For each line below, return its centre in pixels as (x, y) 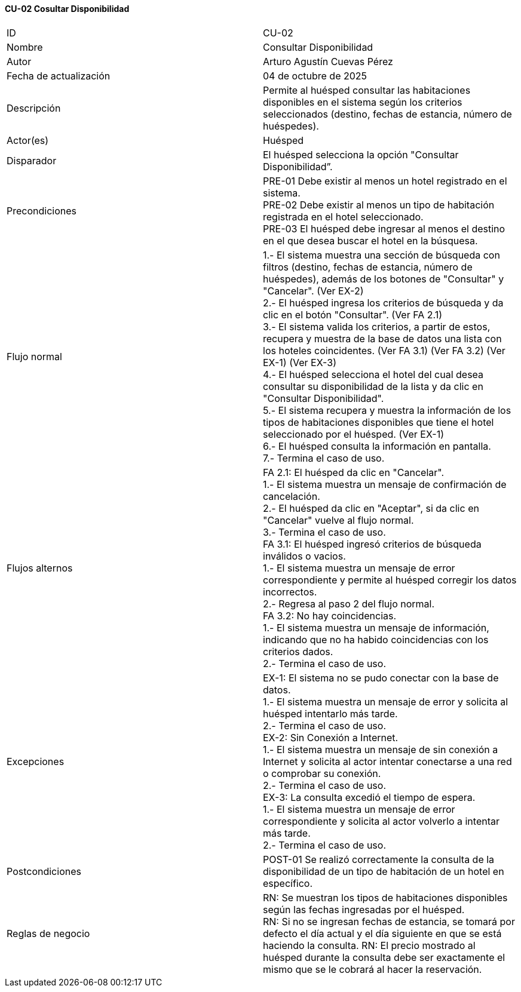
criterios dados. (298, 651)
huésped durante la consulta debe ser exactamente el (384, 957)
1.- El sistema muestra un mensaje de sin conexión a (381, 749)
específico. (288, 883)
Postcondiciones (44, 871)
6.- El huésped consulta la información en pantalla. (377, 446)
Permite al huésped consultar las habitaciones (367, 90)
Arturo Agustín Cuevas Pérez (328, 61)
